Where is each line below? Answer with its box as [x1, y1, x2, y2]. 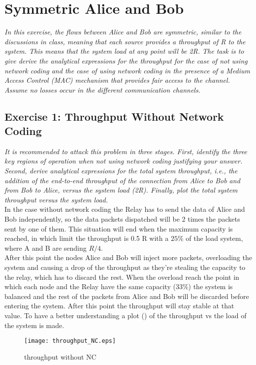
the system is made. [4, 320, 64, 330]
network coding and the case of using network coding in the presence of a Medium [4, 65, 250, 75]
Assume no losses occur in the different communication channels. [4, 84, 200, 95]
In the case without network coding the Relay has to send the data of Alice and [4, 204, 245, 214]
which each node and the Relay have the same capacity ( [4, 281, 176, 292]
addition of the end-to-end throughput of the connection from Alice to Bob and [4, 175, 240, 185]
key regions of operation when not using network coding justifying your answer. [4, 156, 243, 166]
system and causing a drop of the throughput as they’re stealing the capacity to [4, 262, 246, 272]
